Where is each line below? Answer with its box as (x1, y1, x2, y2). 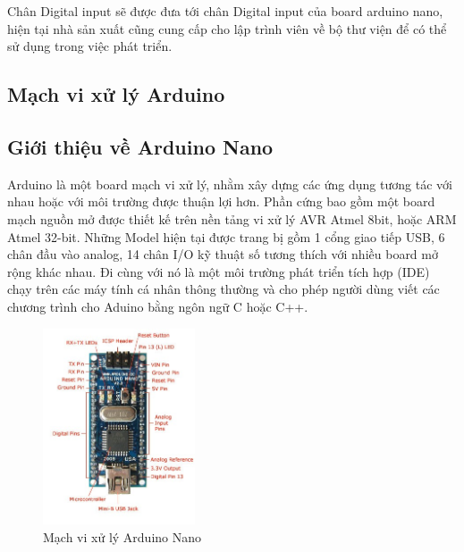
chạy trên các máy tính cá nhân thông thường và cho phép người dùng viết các (7, 280, 440, 298)
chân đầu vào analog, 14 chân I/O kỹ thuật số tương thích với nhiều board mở (7, 245, 438, 263)
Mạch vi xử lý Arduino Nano (43, 528, 202, 547)
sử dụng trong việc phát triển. (7, 37, 173, 55)
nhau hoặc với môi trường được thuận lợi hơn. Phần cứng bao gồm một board (7, 192, 435, 211)
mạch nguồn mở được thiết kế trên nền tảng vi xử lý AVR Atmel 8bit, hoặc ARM (7, 209, 457, 228)
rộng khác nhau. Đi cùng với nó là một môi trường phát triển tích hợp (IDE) (7, 262, 430, 280)
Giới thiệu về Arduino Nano (7, 132, 274, 160)
